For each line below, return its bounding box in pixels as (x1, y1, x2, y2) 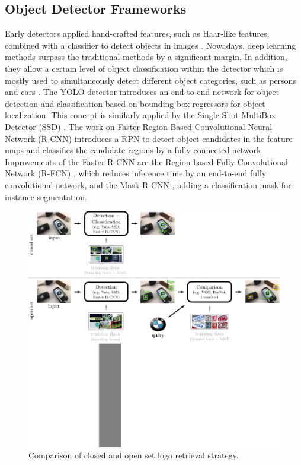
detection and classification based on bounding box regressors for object (5, 97, 265, 109)
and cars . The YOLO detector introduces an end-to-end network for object (5, 86, 279, 98)
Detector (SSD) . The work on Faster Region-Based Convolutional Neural (5, 120, 273, 132)
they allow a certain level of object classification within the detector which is (5, 62, 283, 74)
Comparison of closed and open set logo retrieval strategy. (28, 449, 239, 461)
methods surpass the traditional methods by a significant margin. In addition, (5, 50, 287, 63)
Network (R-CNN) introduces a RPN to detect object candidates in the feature (5, 132, 293, 144)
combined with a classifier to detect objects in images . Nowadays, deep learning (5, 39, 296, 51)
